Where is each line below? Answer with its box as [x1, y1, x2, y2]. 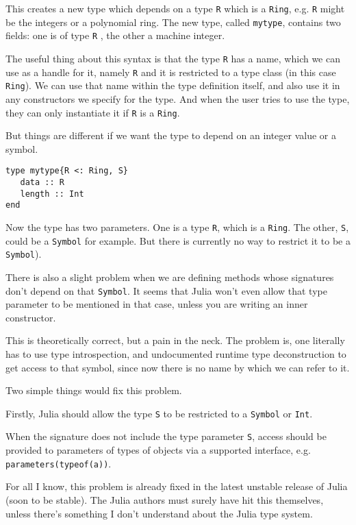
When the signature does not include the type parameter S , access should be [5, 429, 327, 443]
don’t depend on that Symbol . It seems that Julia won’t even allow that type [5, 283, 327, 297]
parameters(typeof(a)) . [5, 456, 112, 470]
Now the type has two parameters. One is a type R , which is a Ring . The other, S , [5, 220, 349, 234]
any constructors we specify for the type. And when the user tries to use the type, [5, 91, 350, 106]
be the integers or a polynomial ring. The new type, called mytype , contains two [5, 14, 341, 29]
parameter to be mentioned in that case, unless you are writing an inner [5, 297, 308, 311]
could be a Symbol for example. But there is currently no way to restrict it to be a [5, 233, 351, 247]
